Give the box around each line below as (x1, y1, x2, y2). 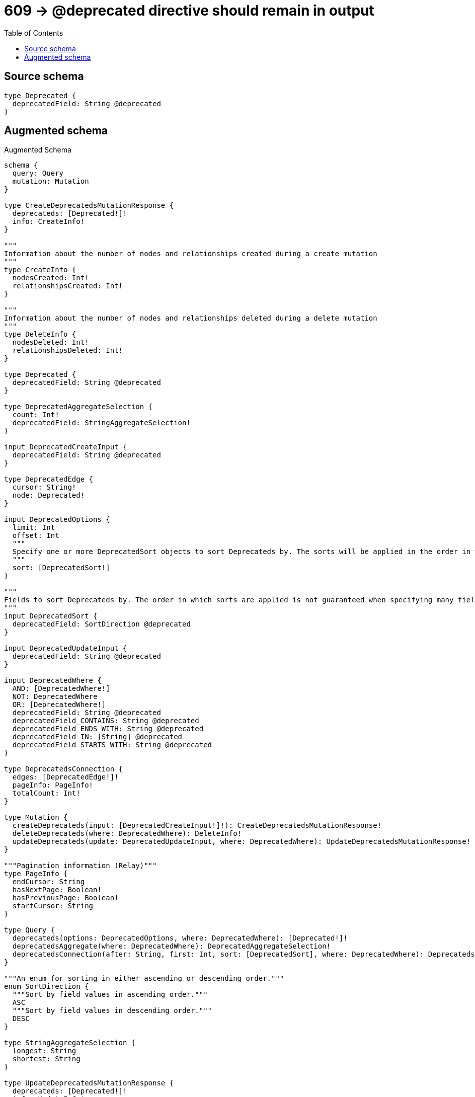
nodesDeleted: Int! (12, 338, 89, 347)
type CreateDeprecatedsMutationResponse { (4, 201, 174, 210)
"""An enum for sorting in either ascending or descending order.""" (4, 974, 284, 983)
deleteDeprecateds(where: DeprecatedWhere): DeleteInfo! (12, 829, 242, 838)
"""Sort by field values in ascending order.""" (12, 990, 208, 999)
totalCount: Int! (12, 789, 81, 798)
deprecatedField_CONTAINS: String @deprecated (12, 717, 199, 725)
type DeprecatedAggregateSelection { (4, 403, 153, 411)
